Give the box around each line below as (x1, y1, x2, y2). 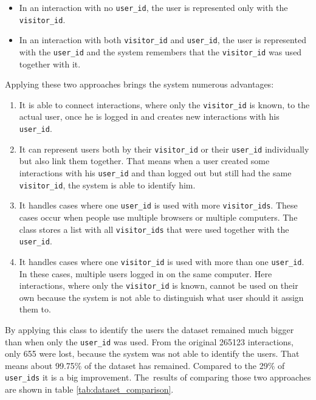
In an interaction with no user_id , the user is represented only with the (19, 1, 288, 13)
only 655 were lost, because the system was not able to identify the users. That (5, 347, 300, 360)
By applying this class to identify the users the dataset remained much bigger (5, 323, 294, 336)
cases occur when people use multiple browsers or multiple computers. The (19, 210, 298, 223)
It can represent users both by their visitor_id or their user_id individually (19, 142, 309, 155)
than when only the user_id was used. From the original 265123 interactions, (5, 335, 294, 348)
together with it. (19, 57, 81, 70)
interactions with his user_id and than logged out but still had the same (19, 166, 292, 179)
